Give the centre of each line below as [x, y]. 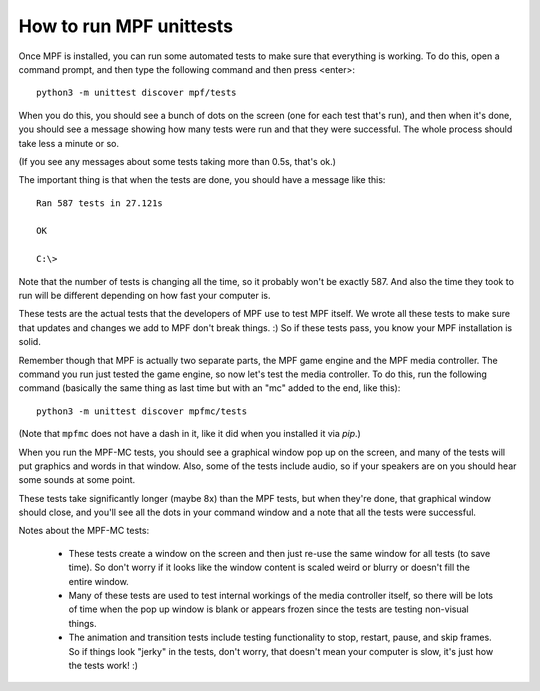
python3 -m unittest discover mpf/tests [136, 93]
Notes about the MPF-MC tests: [84, 531]
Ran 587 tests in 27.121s [100, 203]
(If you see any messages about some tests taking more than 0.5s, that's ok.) [177, 161]
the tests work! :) [103, 665]
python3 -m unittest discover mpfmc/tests [142, 411]
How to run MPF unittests [126, 26]
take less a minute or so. [69, 143]
